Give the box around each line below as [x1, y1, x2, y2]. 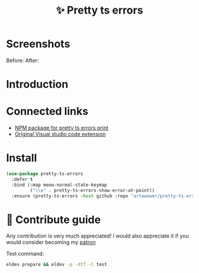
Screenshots [6, 37, 70, 51]
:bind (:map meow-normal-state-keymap [11, 182, 108, 188]
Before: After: [6, 57, 39, 64]
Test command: [6, 250, 44, 258]
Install [6, 152, 37, 165]
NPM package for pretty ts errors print [14, 124, 108, 131]
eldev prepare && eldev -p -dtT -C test [6, 262, 108, 268]
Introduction [6, 78, 69, 91]
